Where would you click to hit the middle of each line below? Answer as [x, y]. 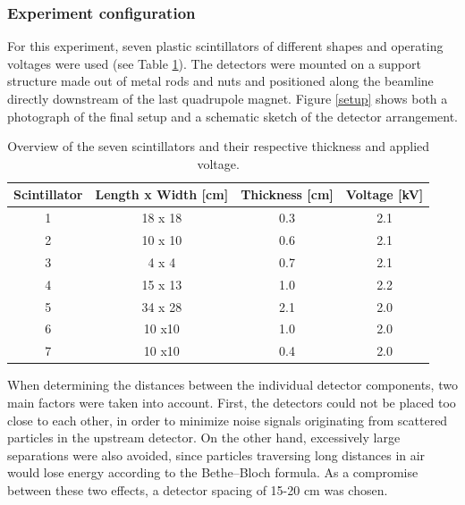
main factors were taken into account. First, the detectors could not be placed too [232, 402]
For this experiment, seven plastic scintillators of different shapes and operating [225, 46]
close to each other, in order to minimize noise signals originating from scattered [228, 420]
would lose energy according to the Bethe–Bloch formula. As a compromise [213, 472]
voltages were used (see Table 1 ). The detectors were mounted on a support [214, 63]
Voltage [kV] [385, 194]
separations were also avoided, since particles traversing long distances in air [216, 454]
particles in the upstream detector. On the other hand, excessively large [204, 438]
